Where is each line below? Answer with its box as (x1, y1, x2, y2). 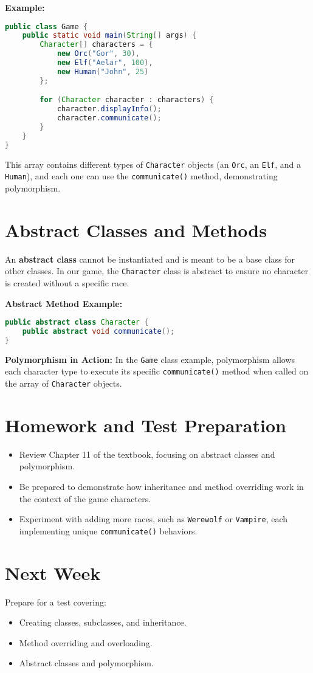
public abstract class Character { (5, 318, 149, 327)
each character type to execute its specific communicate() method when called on (5, 365, 309, 378)
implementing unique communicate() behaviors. (19, 524, 198, 537)
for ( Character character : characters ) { (40, 95, 214, 105)
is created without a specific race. (5, 276, 129, 289)
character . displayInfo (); (57, 105, 162, 114)
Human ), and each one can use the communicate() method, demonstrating (5, 170, 278, 182)
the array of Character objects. (5, 377, 122, 390)
